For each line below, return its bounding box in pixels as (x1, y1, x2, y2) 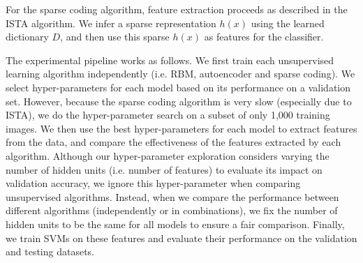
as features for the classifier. (204, 29, 324, 44)
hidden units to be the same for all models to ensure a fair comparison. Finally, (6, 216, 345, 231)
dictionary (6, 29, 49, 44)
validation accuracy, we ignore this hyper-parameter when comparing (6, 176, 301, 190)
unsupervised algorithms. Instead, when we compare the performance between (6, 189, 339, 204)
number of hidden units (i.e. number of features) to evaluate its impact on (6, 162, 323, 176)
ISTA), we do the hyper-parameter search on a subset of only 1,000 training (6, 107, 330, 122)
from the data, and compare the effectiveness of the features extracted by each (6, 135, 341, 149)
